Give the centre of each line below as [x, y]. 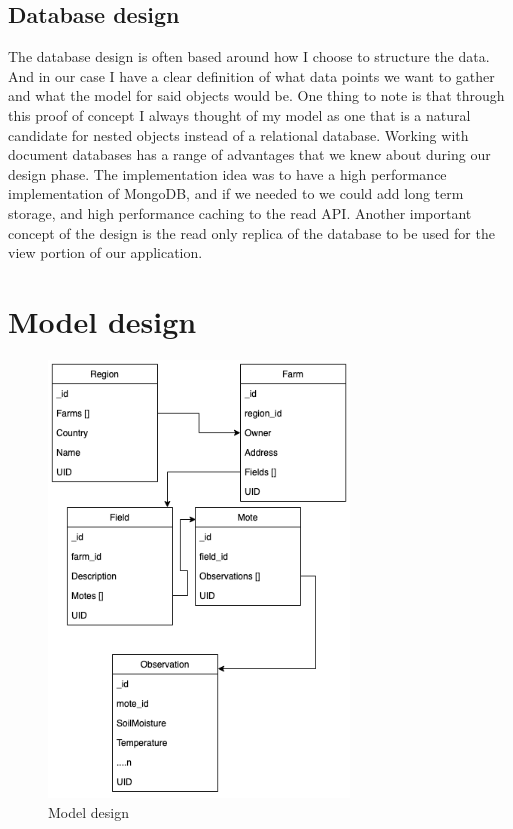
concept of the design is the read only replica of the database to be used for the [251, 232]
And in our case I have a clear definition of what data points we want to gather [251, 75]
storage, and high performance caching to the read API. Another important [240, 212]
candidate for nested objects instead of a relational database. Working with [238, 134]
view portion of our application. [105, 252]
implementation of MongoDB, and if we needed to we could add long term [236, 193]
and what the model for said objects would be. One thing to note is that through [256, 95]
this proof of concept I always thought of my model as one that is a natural [239, 114]
